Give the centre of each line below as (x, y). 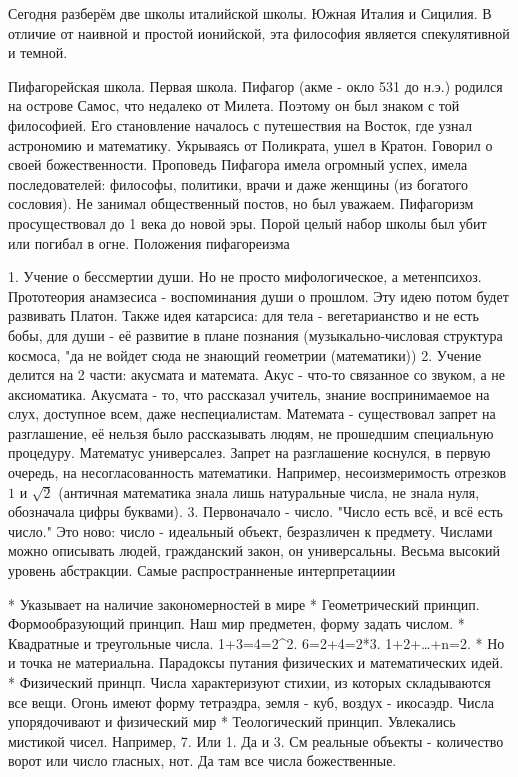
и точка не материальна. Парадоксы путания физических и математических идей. (256, 662)
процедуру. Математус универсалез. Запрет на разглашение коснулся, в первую (249, 452)
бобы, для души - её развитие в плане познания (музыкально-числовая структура (255, 334)
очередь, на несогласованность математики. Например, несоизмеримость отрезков (257, 472)
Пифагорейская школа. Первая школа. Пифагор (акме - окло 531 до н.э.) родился (255, 85)
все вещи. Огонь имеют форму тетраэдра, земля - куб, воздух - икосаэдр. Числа (251, 701)
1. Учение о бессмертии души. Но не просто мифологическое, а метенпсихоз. (245, 276)
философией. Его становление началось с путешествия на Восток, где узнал (240, 124)
